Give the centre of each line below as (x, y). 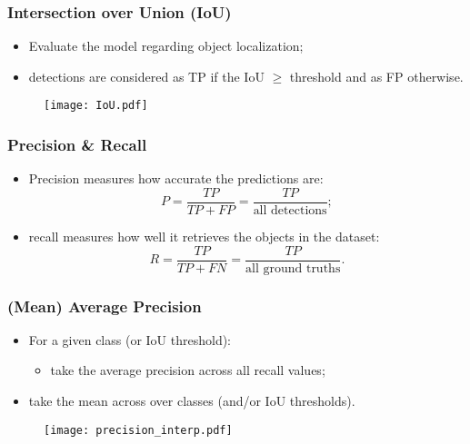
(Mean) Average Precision (105, 306)
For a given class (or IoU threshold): (130, 339)
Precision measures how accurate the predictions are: (176, 178)
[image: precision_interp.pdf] (138, 430)
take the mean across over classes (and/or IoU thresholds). (192, 400)
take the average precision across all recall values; (188, 370)
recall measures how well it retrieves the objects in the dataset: (204, 236)
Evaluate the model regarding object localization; (166, 46)
